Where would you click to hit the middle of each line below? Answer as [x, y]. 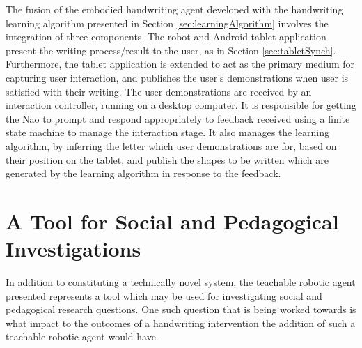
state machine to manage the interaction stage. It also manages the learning [168, 132]
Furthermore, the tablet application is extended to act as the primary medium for [180, 64]
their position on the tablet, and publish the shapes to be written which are [167, 159]
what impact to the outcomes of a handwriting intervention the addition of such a [181, 323]
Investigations [73, 249]
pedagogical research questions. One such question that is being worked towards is [181, 309]
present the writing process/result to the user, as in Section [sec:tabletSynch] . [171, 50]
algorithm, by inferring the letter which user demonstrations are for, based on [171, 145]
